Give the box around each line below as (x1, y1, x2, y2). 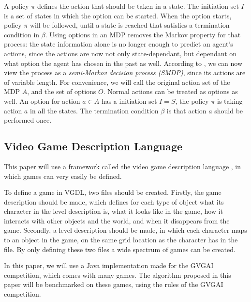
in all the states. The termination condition (30, 105, 159, 115)
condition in (4, 29, 40, 39)
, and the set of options (27, 86, 96, 96)
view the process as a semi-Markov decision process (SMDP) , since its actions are (4, 67, 246, 78)
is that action (166, 105, 207, 115)
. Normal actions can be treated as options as (103, 86, 238, 96)
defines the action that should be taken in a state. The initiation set (37, 1, 239, 11)
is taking (217, 95, 243, 106)
